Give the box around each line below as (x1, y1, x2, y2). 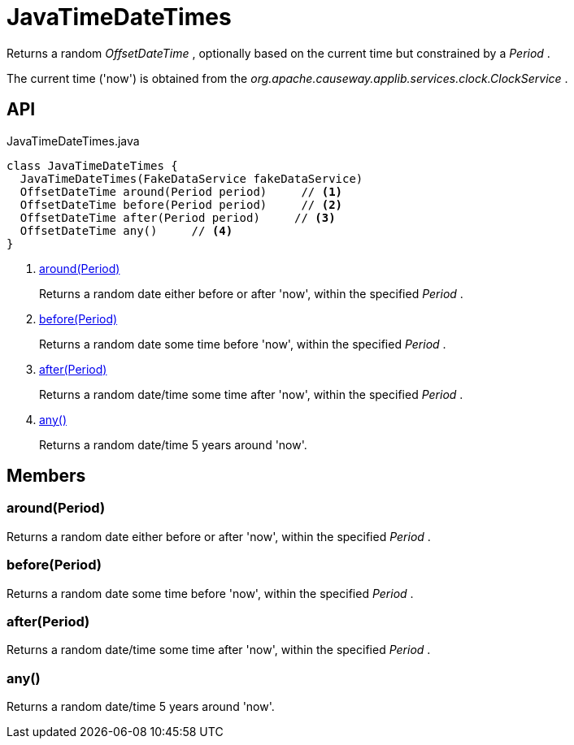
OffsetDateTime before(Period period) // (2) (20, 197, 343, 211)
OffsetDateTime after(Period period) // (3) (20, 210, 336, 224)
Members (7, 466, 86, 487)
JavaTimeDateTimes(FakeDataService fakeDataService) (20, 171, 363, 185)
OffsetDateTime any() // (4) (20, 223, 233, 237)
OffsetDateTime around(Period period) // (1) (20, 184, 343, 198)
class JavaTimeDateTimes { (7, 158, 178, 172)
